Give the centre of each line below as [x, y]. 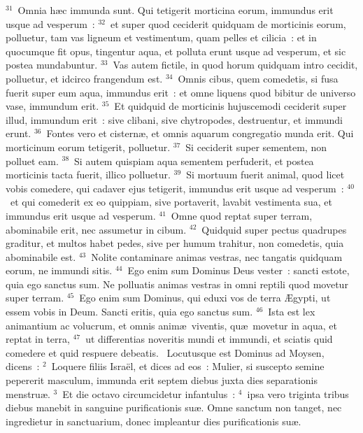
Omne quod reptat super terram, [242, 215]
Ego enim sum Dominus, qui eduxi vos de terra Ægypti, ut [205, 298]
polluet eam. [32, 161]
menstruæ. [28, 393]
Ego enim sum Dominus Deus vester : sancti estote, [239, 270]
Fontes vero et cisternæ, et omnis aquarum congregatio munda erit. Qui [200, 133]
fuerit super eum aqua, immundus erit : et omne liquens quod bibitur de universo [181, 92]
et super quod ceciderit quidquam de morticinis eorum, [228, 23]
